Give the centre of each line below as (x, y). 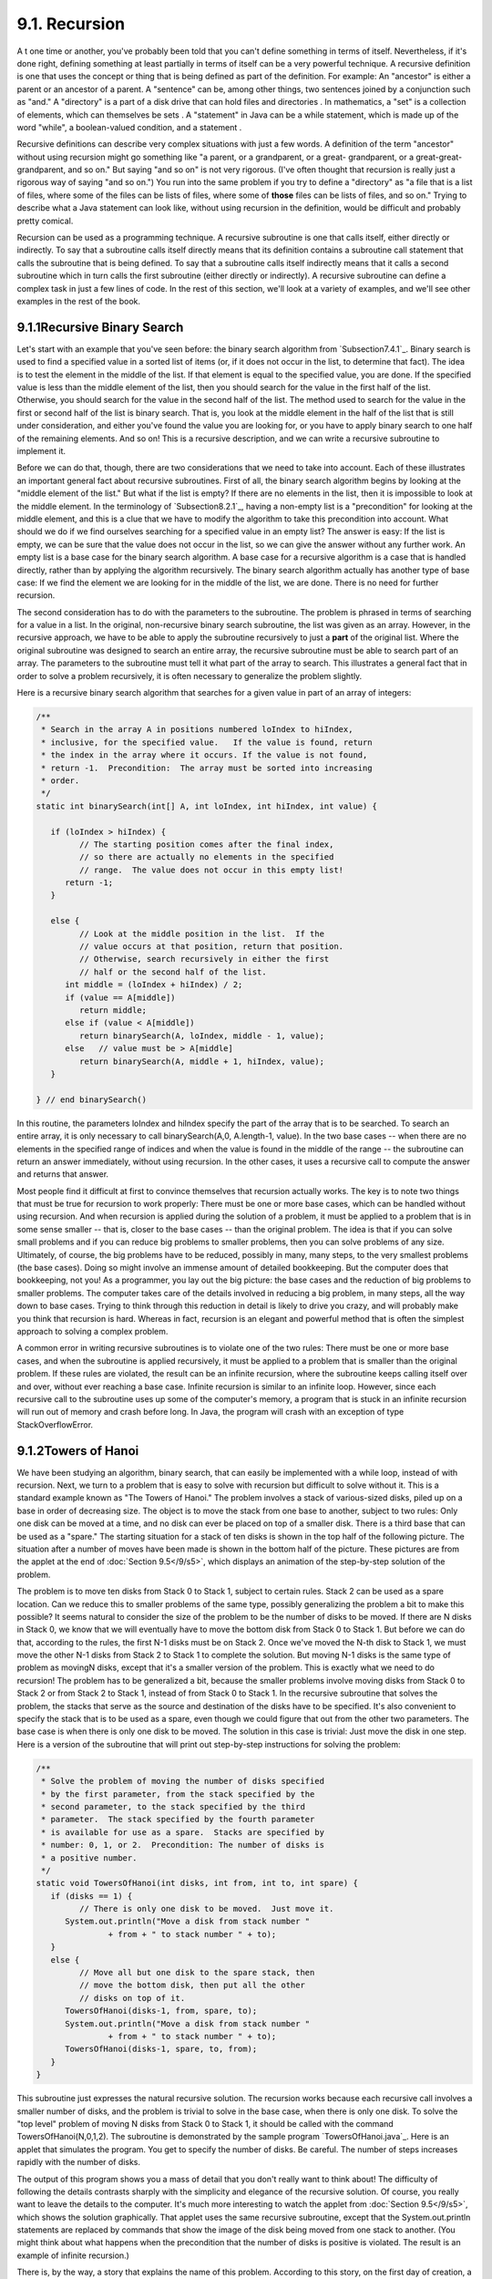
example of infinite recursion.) (73, 2255)
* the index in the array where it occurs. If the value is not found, (205, 755)
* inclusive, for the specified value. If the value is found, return (207, 742)
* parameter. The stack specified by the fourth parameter (178, 1820)
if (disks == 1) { (92, 1896)
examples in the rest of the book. (79, 301)
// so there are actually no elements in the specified (206, 857)
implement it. (41, 451)
